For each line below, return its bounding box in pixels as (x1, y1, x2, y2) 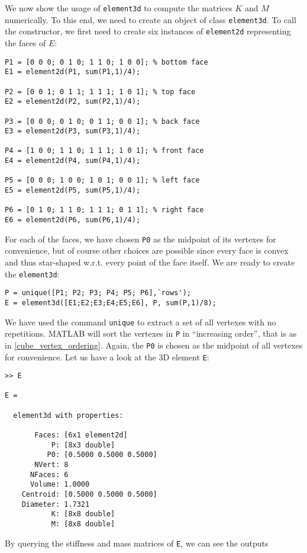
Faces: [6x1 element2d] (34, 431, 128, 440)
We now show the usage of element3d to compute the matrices (5, 2, 232, 14)
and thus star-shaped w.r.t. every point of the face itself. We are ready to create (5, 255, 295, 268)
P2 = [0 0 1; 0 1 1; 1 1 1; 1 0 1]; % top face (5, 87, 196, 96)
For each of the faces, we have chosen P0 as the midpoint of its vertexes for (5, 232, 276, 245)
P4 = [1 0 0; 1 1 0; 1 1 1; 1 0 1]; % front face (5, 146, 204, 155)
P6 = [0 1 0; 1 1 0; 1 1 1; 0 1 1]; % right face (5, 206, 204, 215)
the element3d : (5, 267, 60, 280)
